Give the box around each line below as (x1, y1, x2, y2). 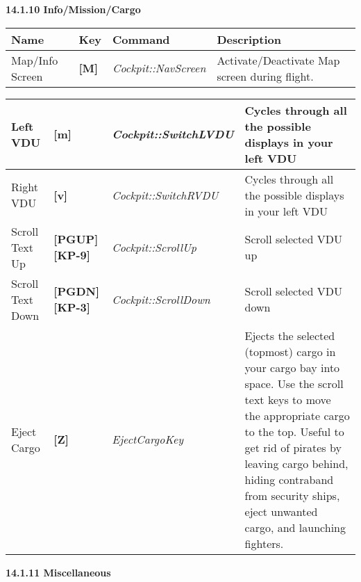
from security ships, (244, 487, 340, 503)
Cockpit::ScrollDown (112, 291, 210, 307)
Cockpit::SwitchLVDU (112, 126, 234, 143)
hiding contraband (244, 471, 334, 487)
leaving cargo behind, (244, 455, 349, 471)
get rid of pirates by (244, 439, 342, 455)
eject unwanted (244, 503, 318, 519)
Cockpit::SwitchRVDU (112, 186, 219, 203)
